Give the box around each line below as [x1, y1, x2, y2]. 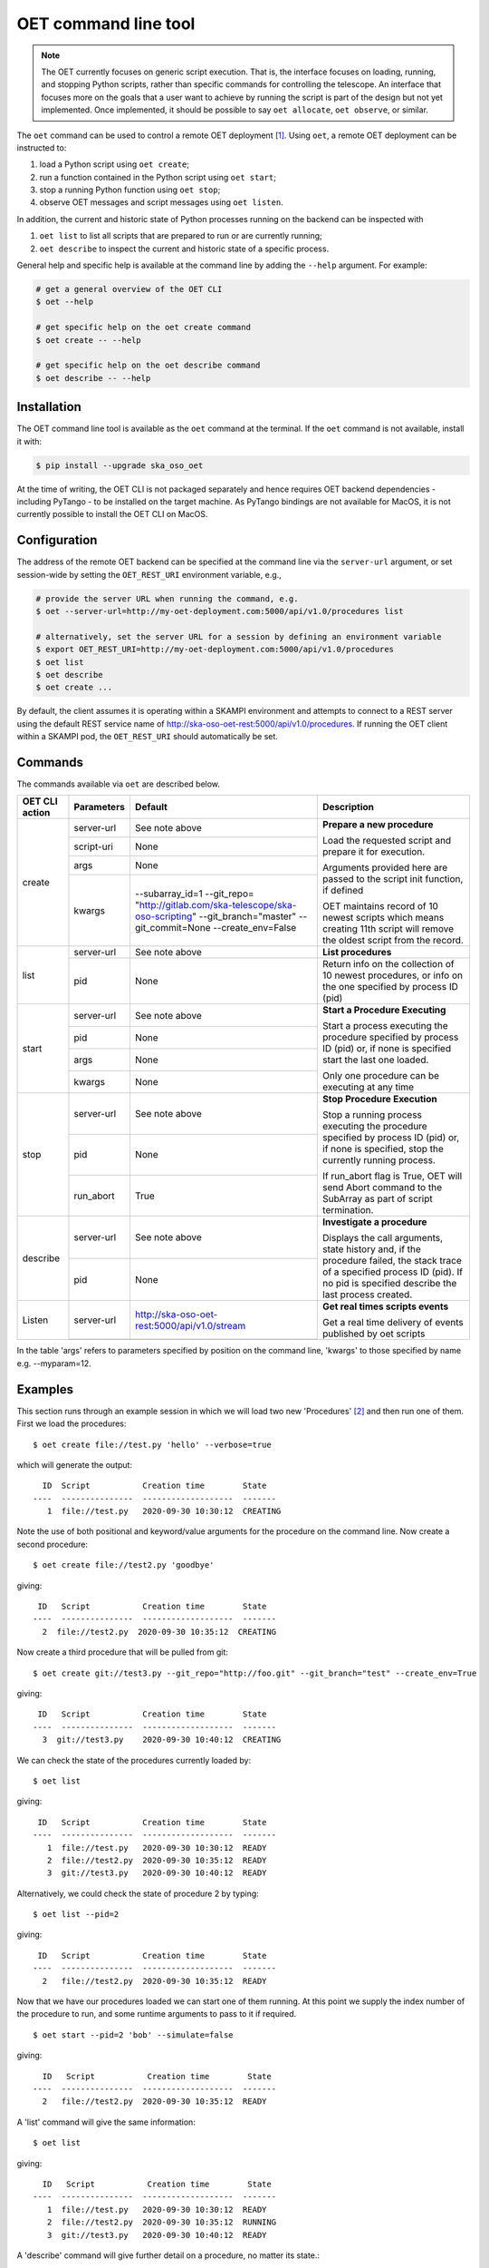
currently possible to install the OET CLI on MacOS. [16, 509, 208, 520]
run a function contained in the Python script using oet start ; [39, 171, 276, 182]
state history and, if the [322, 1243, 421, 1256]
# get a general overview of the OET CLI [35, 284, 223, 294]
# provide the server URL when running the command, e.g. [35, 593, 299, 603]
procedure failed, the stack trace [322, 1255, 462, 1267]
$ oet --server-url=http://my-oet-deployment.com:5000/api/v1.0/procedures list [35, 606, 404, 617]
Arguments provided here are [322, 862, 448, 875]
